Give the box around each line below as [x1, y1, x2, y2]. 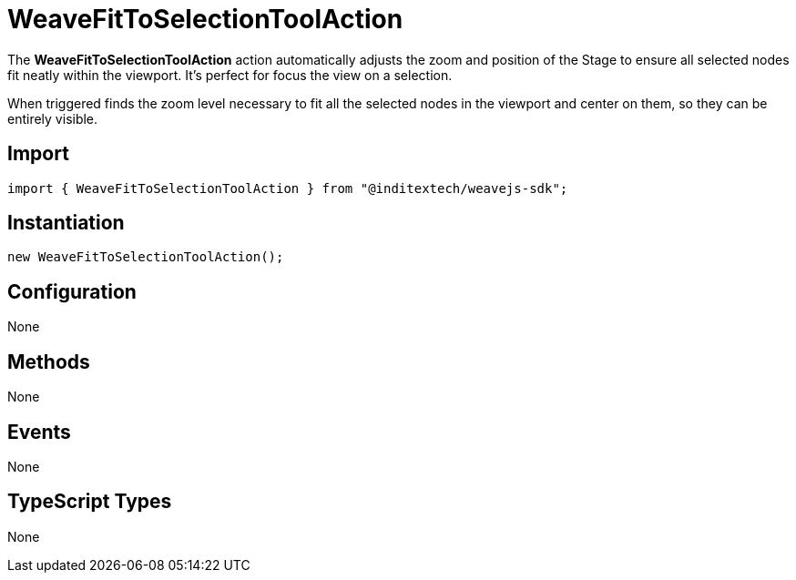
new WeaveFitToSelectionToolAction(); [7, 249, 284, 265]
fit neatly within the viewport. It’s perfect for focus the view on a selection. [7, 66, 453, 83]
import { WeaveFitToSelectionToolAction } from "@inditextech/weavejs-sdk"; [7, 180, 568, 196]
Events [7, 420, 71, 443]
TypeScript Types [7, 490, 172, 514]
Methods [7, 350, 90, 373]
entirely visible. [7, 110, 98, 127]
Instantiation [7, 211, 125, 235]
